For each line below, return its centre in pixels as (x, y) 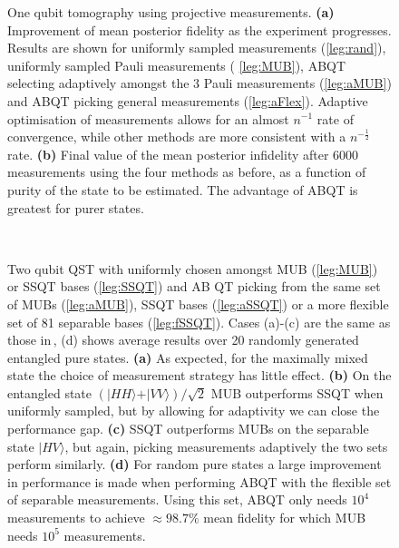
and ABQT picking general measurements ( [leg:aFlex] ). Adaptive (188, 100)
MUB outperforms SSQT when (297, 392)
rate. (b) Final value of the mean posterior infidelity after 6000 (183, 154)
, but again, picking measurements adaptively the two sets (226, 446)
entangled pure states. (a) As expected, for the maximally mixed (188, 357)
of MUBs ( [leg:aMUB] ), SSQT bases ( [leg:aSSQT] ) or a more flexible (198, 303)
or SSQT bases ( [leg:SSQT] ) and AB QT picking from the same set (194, 286)
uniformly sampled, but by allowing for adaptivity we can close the (194, 411)
